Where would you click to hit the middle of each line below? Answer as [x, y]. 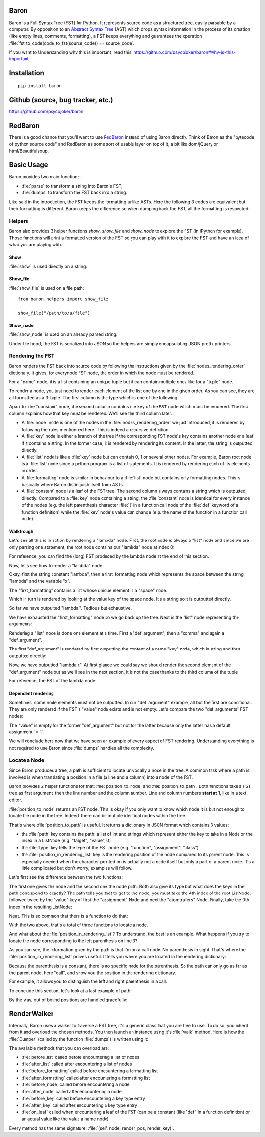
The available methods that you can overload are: [59, 1048]
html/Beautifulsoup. [29, 151]
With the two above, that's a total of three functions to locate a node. [79, 925]
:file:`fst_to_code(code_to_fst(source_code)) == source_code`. [72, 43]
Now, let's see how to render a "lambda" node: [56, 565]
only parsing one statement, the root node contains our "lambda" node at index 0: [92, 547]
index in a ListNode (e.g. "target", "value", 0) [66, 841]
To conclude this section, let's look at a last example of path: [70, 990]
